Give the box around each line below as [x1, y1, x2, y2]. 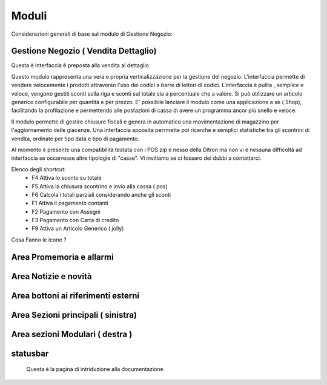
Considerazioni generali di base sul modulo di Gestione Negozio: [11, 30, 173, 38]
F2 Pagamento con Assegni [31, 208, 101, 215]
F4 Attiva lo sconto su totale [31, 174, 102, 182]
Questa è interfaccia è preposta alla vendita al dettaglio [11, 62, 150, 69]
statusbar [11, 348, 49, 358]
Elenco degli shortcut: [11, 165, 66, 173]
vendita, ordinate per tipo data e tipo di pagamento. [11, 135, 139, 142]
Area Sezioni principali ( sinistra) [11, 309, 137, 320]
